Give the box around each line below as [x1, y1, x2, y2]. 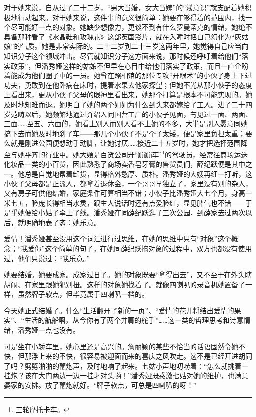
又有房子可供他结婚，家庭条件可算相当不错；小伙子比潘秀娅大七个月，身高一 [4, 188, 252, 198]
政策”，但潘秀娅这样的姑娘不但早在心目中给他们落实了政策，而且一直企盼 [10, 60, 249, 71]
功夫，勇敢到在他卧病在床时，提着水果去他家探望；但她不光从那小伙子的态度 [4, 79, 252, 90]
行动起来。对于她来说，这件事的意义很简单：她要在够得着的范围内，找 [17, 12, 245, 22]
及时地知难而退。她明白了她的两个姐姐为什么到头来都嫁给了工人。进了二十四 [4, 99, 252, 109]
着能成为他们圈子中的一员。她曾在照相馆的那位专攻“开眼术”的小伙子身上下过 [4, 70, 252, 80]
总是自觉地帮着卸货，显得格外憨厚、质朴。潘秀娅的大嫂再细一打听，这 [24, 168, 252, 179]
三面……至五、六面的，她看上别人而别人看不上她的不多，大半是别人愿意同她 [4, 118, 248, 129]
